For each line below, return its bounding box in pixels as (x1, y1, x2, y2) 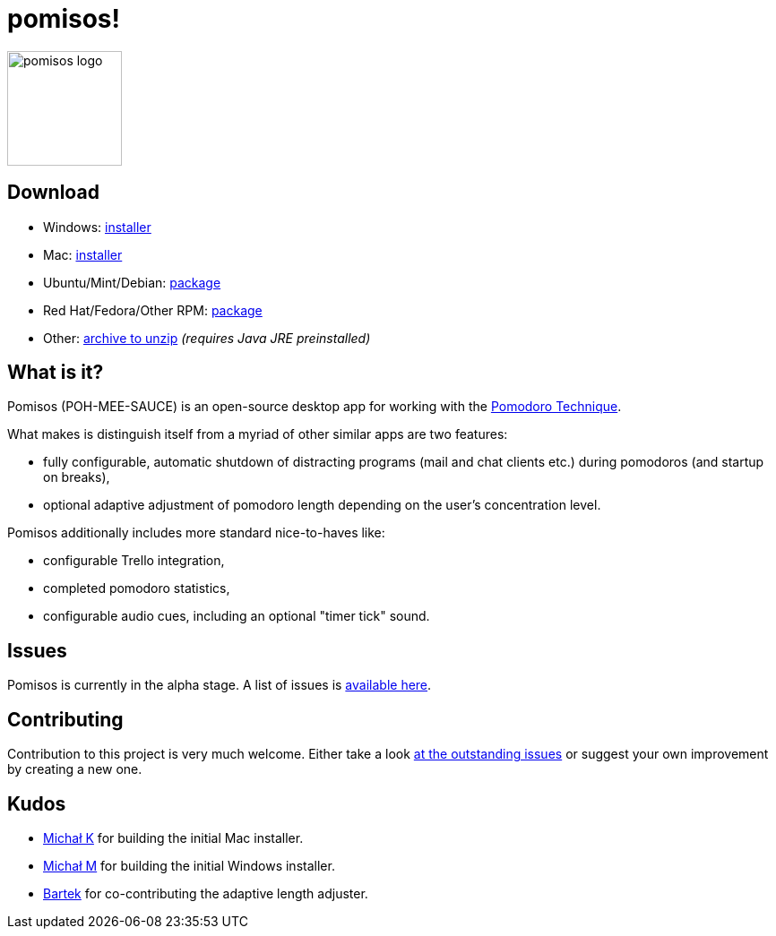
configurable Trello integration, (43, 553, 225, 569)
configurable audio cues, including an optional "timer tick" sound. (43, 608, 430, 624)
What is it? (7, 361, 104, 384)
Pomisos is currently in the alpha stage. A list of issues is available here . (7, 677, 432, 693)
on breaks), (43, 469, 110, 485)
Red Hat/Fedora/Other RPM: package (43, 302, 263, 318)
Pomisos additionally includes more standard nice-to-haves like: (7, 525, 385, 541)
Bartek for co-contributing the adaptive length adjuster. (43, 885, 368, 901)
